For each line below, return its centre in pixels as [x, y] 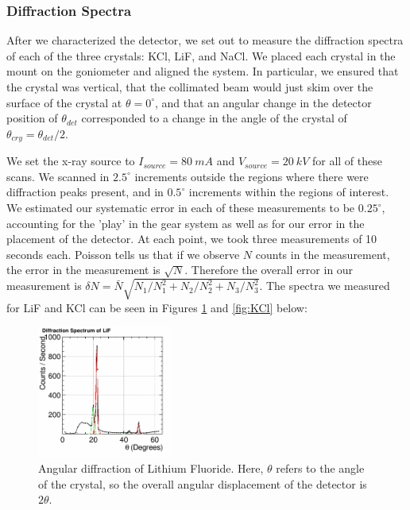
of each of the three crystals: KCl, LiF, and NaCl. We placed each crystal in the [201, 55]
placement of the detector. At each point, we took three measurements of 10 [192, 239]
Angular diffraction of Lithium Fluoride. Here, [151, 468]
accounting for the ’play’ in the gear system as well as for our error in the [186, 223]
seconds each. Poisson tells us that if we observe [123, 254]
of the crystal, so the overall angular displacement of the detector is [203, 483]
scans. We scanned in [58, 176]
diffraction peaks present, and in [85, 192]
